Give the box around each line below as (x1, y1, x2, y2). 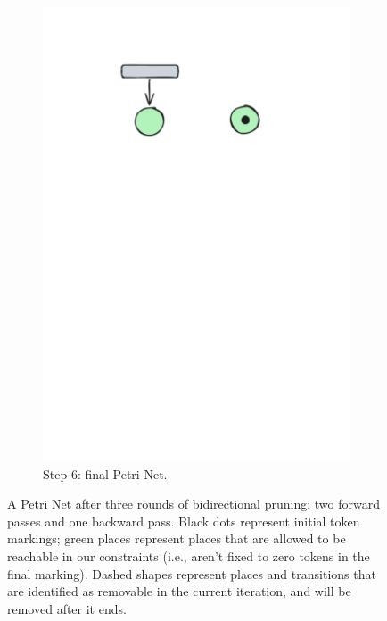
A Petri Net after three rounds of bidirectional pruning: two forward (7, 494, 380, 513)
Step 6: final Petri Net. (43, 464, 168, 483)
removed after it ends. (7, 599, 127, 617)
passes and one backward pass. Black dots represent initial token (7, 511, 360, 530)
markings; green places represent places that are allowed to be (7, 529, 346, 548)
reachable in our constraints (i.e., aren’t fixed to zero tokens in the (7, 547, 370, 565)
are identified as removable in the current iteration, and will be (7, 582, 351, 600)
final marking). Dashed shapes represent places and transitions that (7, 564, 376, 583)
